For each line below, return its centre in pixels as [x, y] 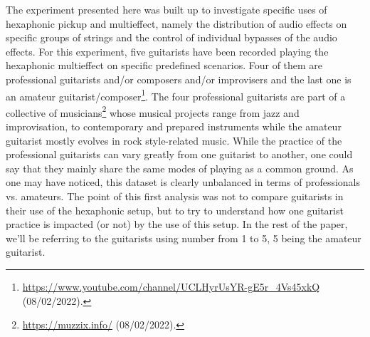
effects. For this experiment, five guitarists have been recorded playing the [167, 51]
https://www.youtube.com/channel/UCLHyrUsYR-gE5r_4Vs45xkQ [171, 286]
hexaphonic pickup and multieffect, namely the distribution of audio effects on [176, 23]
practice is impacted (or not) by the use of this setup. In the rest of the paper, [177, 224]
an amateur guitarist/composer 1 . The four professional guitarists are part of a [176, 95]
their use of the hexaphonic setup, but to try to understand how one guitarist [175, 210]
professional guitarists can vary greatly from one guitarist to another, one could [179, 154]
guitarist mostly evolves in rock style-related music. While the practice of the [174, 140]
